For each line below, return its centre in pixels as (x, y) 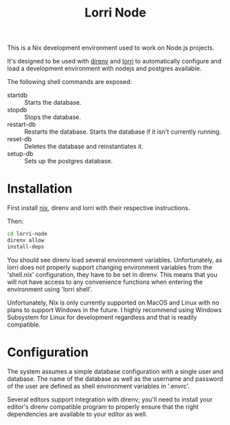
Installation (40, 189)
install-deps (26, 247)
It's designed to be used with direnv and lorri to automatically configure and (114, 61)
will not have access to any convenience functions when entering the (105, 282)
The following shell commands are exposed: (70, 82)
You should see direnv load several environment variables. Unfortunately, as (115, 260)
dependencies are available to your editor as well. (77, 414)
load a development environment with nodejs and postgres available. (104, 69)
